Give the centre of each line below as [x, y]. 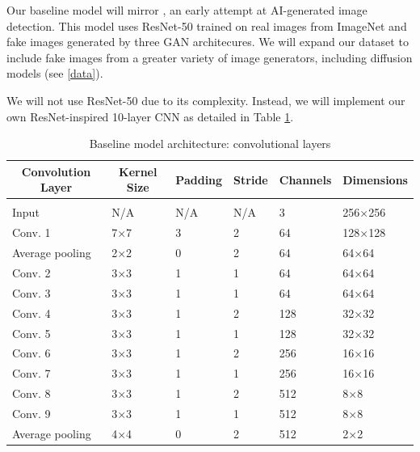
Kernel [138, 171]
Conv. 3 [31, 292]
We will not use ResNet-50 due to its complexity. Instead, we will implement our [206, 100]
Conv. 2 [31, 272]
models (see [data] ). [55, 73]
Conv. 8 [31, 393]
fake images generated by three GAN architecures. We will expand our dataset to [208, 42]
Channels [305, 179]
